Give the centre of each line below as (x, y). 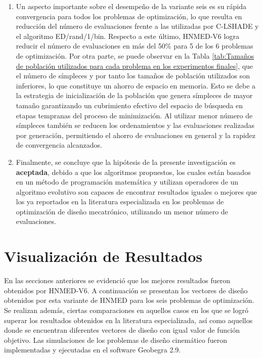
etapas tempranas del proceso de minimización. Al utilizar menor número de (134, 115)
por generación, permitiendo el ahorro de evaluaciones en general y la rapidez (136, 135)
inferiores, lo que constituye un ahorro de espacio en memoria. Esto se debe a (136, 85)
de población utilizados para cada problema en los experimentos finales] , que (135, 65)
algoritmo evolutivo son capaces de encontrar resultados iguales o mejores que (137, 191)
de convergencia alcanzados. (59, 145)
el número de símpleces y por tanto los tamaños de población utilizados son (133, 76)
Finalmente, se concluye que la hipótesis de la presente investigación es (126, 162)
